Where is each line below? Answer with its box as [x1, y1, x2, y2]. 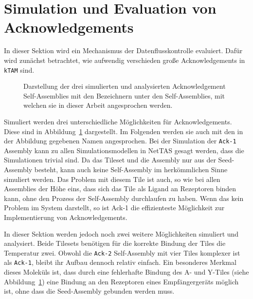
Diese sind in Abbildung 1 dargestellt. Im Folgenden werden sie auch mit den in [4, 126, 243, 136]
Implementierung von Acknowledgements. [4, 212, 127, 222]
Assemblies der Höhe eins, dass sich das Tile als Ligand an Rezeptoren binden [4, 183, 236, 194]
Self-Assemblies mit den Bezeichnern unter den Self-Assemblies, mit [23, 90, 225, 100]
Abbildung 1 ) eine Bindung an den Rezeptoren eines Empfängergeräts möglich [4, 276, 239, 286]
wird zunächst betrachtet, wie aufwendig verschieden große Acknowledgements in [4, 55, 245, 65]
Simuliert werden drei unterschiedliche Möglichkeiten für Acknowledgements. [4, 116, 232, 126]
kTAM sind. [4, 64, 35, 75]
